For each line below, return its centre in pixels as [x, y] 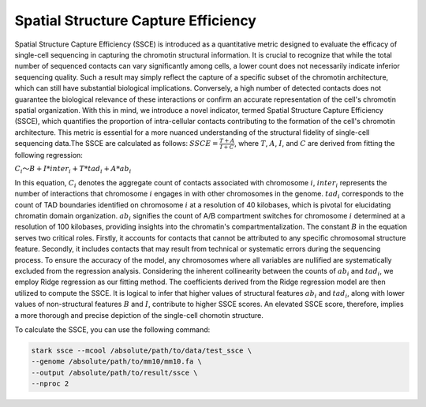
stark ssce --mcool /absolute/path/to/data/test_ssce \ [142, 350]
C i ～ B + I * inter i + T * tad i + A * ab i [73, 170]
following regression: [49, 155]
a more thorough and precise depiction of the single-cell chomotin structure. [139, 315]
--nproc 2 [50, 384]
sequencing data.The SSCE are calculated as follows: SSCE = [116, 144]
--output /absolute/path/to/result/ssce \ [114, 372]
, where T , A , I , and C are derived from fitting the [314, 144]
